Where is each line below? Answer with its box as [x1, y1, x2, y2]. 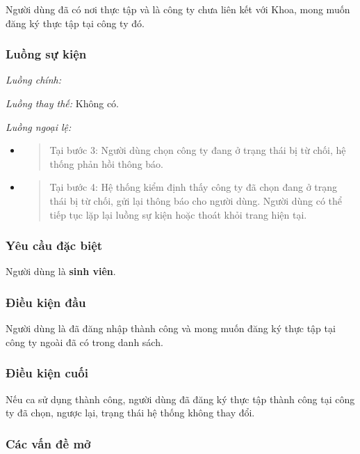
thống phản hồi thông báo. [49, 156, 163, 171]
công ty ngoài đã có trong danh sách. [6, 334, 163, 349]
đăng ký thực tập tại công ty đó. [6, 15, 145, 30]
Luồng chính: [6, 72, 61, 87]
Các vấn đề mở [6, 435, 91, 452]
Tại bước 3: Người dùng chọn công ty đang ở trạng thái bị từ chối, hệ [49, 143, 346, 157]
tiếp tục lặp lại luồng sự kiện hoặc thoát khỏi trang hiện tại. [49, 207, 307, 221]
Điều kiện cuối [6, 364, 88, 382]
